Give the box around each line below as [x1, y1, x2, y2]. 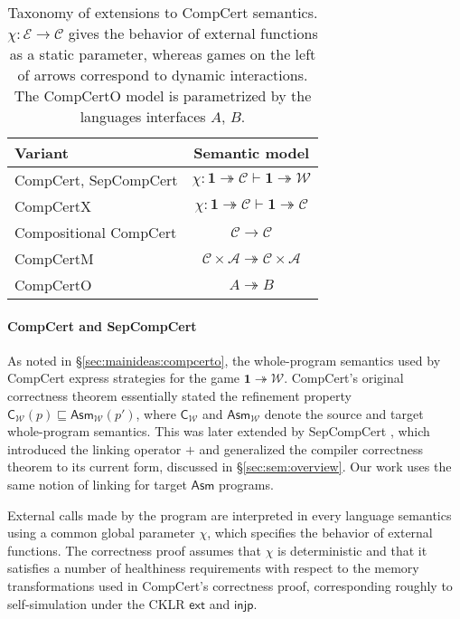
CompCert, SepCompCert [14, 169, 178, 190]
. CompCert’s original [284, 368, 404, 387]
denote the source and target [264, 404, 424, 423]
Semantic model [193, 142, 310, 163]
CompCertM [14, 248, 94, 269]
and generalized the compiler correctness [199, 439, 424, 458]
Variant [14, 142, 69, 163]
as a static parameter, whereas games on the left [9, 43, 316, 64]
